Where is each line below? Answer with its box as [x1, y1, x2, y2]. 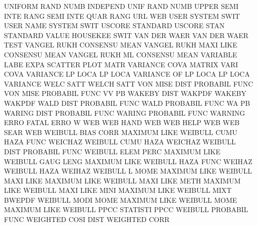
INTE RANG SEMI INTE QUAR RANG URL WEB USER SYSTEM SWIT [4, 10, 240, 21]
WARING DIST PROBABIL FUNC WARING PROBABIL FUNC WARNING [4, 107, 245, 118]
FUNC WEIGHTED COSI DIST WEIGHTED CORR [4, 214, 170, 225]
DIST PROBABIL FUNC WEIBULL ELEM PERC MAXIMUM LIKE [4, 146, 220, 156]
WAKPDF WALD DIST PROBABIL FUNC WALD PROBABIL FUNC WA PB [4, 97, 250, 108]
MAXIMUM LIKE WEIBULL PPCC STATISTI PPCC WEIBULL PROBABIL [4, 204, 248, 215]
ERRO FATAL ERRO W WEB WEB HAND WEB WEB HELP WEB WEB [4, 117, 240, 128]
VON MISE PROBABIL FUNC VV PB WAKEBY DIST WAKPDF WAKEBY [4, 88, 247, 98]
